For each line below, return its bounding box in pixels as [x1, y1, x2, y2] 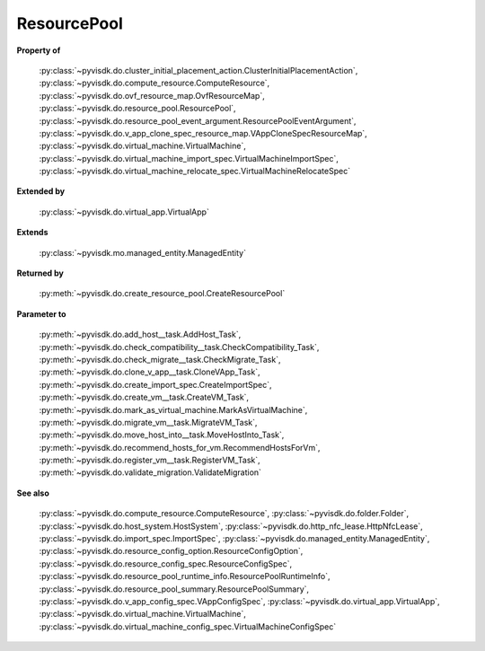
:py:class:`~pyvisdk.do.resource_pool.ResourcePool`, [39, 103, 237, 114]
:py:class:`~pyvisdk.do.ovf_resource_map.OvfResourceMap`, [39, 90, 265, 101]
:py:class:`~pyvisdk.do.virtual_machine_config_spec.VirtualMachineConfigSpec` [39, 620, 337, 632]
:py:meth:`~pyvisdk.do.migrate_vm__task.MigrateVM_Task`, [39, 417, 258, 427]
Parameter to [16, 308, 66, 319]
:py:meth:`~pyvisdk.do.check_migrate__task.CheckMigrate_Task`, [39, 354, 281, 365]
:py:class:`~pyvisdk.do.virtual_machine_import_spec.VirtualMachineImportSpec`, [39, 153, 339, 163]
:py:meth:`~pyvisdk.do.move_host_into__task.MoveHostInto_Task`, [39, 429, 285, 440]
